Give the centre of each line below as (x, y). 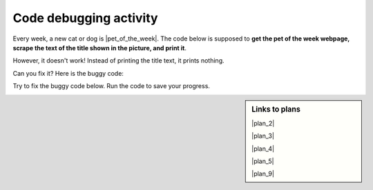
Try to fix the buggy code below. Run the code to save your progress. (112, 86)
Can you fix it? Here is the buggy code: (68, 73)
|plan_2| (263, 123)
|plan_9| (263, 174)
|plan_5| (263, 161)
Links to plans (276, 109)
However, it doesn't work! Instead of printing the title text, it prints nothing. (118, 61)
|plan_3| (263, 136)
